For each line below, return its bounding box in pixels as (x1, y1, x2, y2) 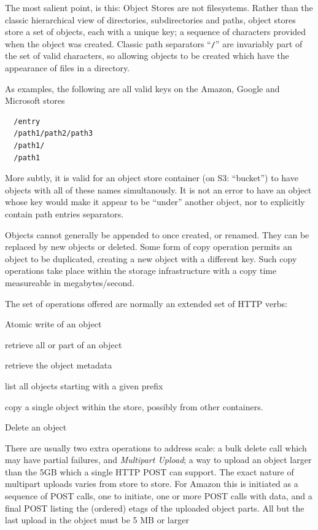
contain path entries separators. (5, 207, 124, 220)
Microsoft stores (5, 94, 65, 107)
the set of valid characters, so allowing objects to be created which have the (5, 49, 289, 62)
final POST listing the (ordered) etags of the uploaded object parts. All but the (5, 501, 304, 514)
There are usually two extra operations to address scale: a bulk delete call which (5, 441, 307, 454)
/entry (14, 117, 41, 126)
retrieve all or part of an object (5, 338, 122, 351)
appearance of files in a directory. (5, 61, 130, 74)
